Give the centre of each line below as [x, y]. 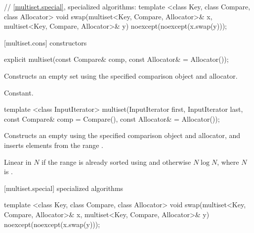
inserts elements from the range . [54, 145]
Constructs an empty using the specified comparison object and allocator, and [122, 135]
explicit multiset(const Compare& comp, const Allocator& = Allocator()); [116, 59]
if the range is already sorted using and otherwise [116, 162]
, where [228, 162]
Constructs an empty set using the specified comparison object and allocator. [121, 75]
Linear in [18, 162]
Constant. [19, 92]
